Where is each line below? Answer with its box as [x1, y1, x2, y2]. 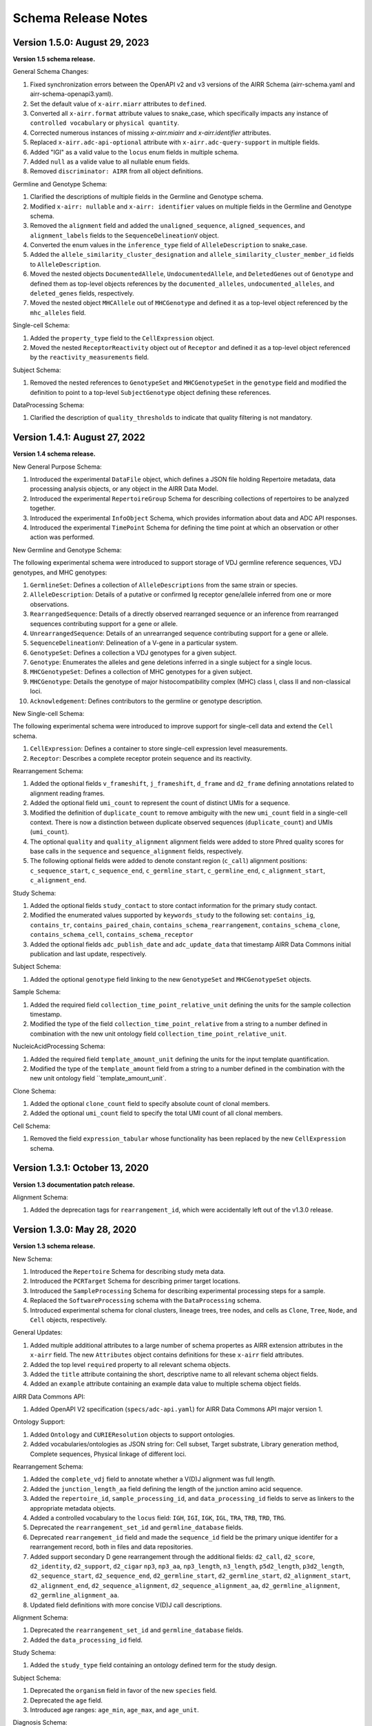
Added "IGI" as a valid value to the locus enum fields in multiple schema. [30, 148, 239, 156]
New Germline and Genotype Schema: [12, 545, 122, 554]
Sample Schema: [12, 988, 61, 996]
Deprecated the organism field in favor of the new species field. [30, 1687, 217, 1695]
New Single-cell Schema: [12, 710, 85, 718]
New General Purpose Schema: [12, 463, 103, 471]
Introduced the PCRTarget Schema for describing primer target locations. [30, 1277, 240, 1286]
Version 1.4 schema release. [12, 449, 96, 458]
